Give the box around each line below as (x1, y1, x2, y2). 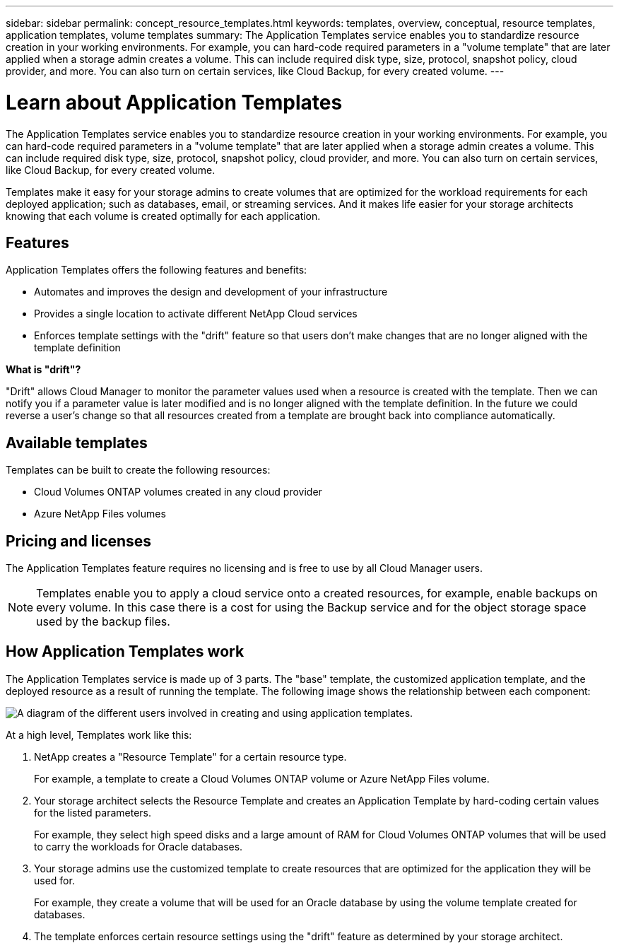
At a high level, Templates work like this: (6, 728, 192, 741)
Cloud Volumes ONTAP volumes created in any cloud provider (34, 486, 322, 498)
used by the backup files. (36, 614, 170, 629)
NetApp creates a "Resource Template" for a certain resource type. (34, 750, 347, 763)
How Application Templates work (6, 643, 244, 661)
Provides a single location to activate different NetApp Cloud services (34, 308, 358, 320)
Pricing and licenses (6, 532, 152, 550)
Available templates (6, 433, 148, 452)
